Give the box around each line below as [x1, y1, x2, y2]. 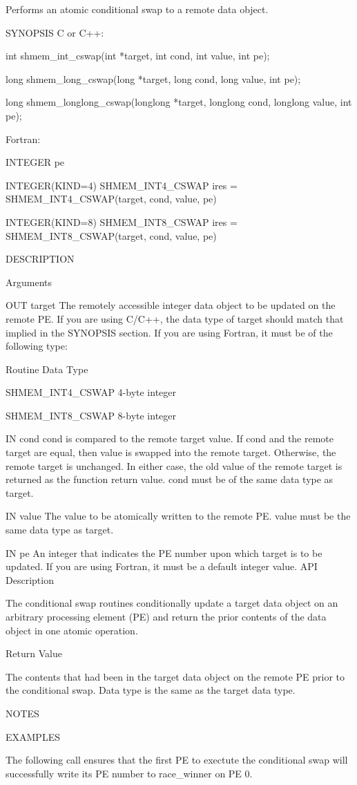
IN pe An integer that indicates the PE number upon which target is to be [6, 545, 322, 560]
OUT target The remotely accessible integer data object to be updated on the [6, 298, 336, 312]
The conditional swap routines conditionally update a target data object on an [6, 596, 338, 610]
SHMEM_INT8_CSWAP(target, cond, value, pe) [6, 228, 217, 243]
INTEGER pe [6, 155, 65, 169]
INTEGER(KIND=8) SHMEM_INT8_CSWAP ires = [6, 214, 238, 229]
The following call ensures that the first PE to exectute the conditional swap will [6, 753, 348, 767]
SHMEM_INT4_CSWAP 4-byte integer [6, 385, 177, 399]
